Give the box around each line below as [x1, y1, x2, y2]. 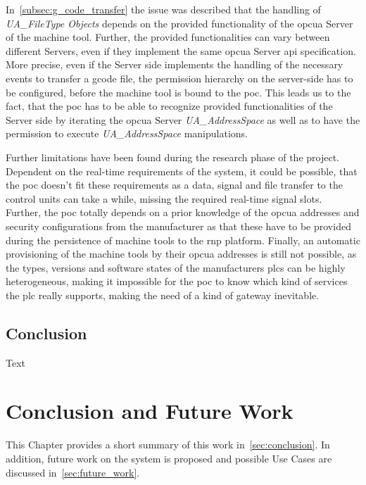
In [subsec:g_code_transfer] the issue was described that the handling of [6, 2, 321, 16]
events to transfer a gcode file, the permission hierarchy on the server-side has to [6, 70, 353, 85]
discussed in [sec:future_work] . [6, 465, 140, 479]
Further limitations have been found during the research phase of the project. [6, 149, 339, 164]
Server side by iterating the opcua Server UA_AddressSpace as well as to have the [6, 112, 360, 127]
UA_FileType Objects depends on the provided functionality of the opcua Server [6, 15, 353, 30]
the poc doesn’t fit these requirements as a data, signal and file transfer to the [6, 177, 343, 192]
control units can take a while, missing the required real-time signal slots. [6, 191, 322, 206]
